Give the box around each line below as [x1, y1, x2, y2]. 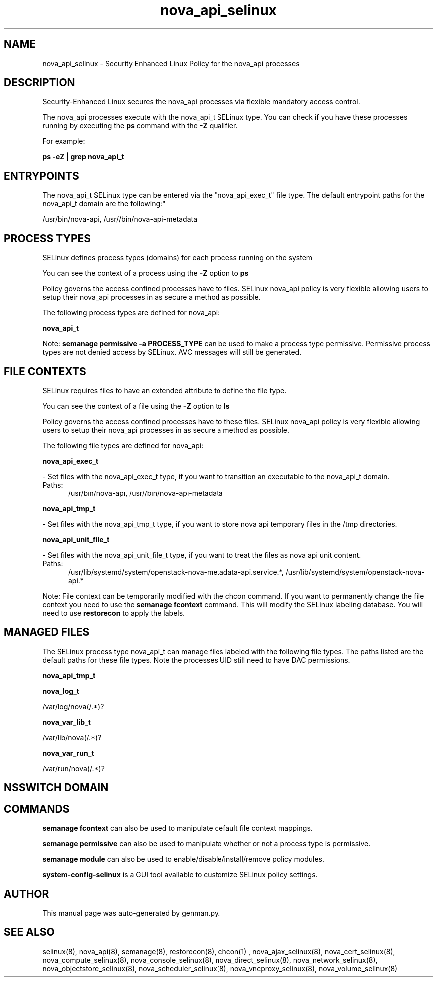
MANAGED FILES [4, 626, 90, 639]
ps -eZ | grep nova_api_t [42, 152, 124, 161]
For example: [42, 137, 85, 146]
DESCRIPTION [4, 76, 75, 89]
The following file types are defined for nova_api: [42, 441, 204, 450]
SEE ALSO [4, 926, 55, 939]
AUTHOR [4, 887, 49, 900]
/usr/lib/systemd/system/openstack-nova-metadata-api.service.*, [68, 567, 284, 576]
